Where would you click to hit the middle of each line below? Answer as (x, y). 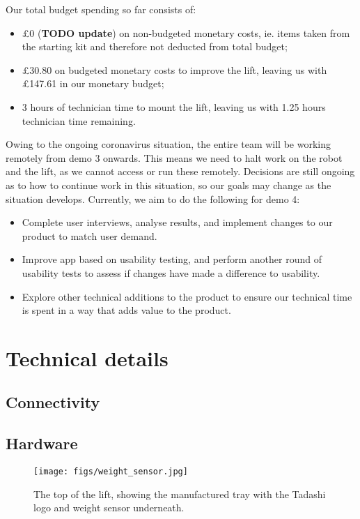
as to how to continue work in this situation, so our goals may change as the (169, 185)
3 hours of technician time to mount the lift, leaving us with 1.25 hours (174, 106)
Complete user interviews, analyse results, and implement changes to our (177, 222)
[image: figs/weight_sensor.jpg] (111, 472)
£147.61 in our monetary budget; (93, 83)
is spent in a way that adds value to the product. (126, 310)
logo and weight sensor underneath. (109, 507)
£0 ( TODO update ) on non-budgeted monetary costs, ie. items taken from (186, 32)
